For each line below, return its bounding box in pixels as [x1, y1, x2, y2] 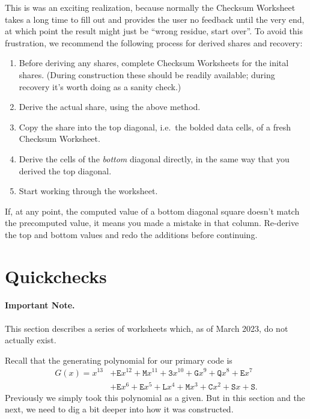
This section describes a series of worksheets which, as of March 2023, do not [5, 322, 288, 334]
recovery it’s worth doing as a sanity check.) [19, 80, 181, 93]
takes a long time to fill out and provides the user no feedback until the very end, [5, 13, 305, 25]
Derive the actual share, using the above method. [19, 100, 201, 113]
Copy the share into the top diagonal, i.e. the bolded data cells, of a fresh [19, 120, 291, 133]
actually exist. [5, 334, 56, 346]
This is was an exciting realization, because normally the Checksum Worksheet [5, 1, 296, 13]
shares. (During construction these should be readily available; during [19, 68, 275, 81]
